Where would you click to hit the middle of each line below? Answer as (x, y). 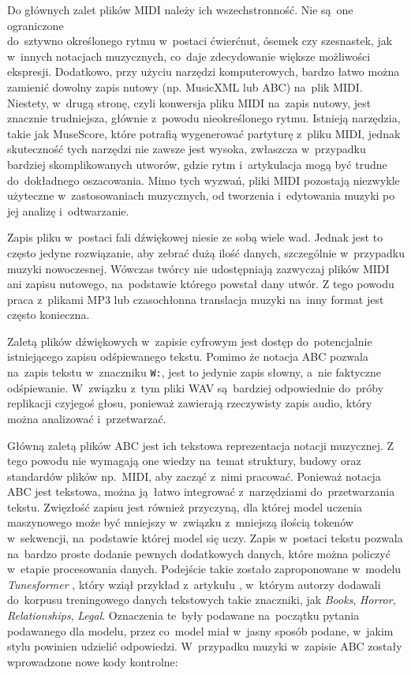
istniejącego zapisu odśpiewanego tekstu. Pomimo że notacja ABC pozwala (188, 356)
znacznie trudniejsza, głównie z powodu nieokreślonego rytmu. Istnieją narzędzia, (204, 118)
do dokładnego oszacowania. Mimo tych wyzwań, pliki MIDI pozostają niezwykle (204, 180)
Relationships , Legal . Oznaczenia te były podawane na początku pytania (183, 615)
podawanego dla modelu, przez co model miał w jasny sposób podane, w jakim (200, 630)
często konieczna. (49, 315)
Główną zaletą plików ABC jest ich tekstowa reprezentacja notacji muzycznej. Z (201, 445)
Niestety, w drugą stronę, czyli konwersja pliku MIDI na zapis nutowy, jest (189, 102)
